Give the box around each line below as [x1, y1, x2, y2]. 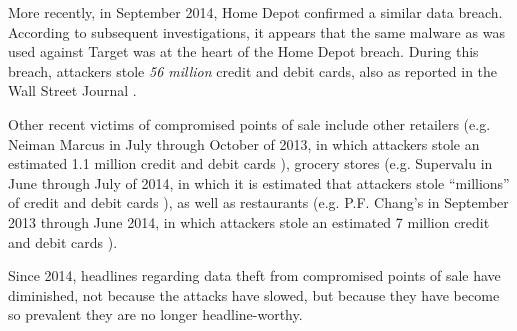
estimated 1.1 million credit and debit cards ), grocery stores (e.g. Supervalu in [8, 153, 493, 174]
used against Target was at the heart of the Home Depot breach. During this [8, 41, 479, 62]
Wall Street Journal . [8, 80, 137, 101]
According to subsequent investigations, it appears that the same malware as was [8, 21, 505, 42]
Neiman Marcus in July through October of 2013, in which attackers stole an [8, 133, 480, 154]
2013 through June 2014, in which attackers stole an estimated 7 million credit [8, 211, 490, 232]
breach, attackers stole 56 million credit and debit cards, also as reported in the [8, 60, 498, 81]
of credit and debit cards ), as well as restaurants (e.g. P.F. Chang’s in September [8, 192, 509, 213]
